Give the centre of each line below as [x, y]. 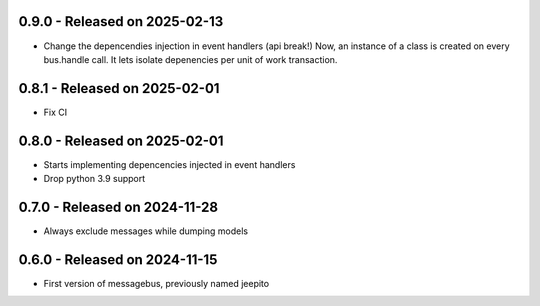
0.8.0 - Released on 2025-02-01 [121, 140]
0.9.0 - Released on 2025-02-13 [121, 21]
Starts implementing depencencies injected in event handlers [169, 164]
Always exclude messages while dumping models [146, 231]
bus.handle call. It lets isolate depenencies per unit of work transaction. [190, 59]
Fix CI [55, 112]
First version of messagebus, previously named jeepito [156, 283]
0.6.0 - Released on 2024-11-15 [118, 259]
